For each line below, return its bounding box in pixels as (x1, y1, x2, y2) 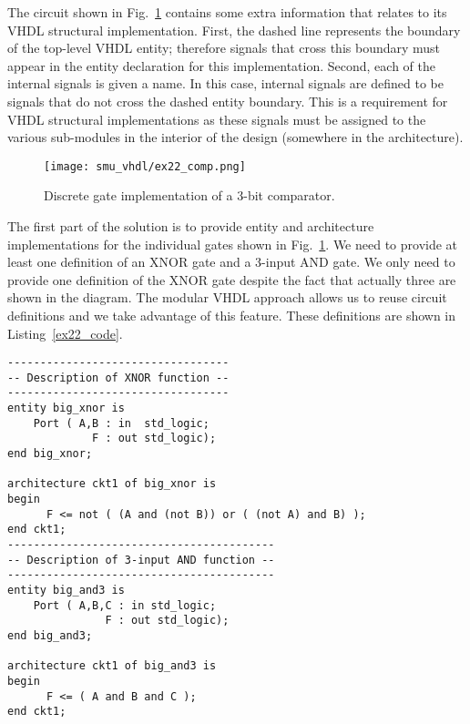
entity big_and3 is (7, 584, 125, 597)
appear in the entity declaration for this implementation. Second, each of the (7, 56, 435, 75)
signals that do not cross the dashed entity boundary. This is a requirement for (7, 91, 448, 110)
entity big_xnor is (7, 402, 125, 415)
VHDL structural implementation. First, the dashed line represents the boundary (7, 20, 461, 39)
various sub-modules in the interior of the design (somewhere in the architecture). (7, 127, 464, 147)
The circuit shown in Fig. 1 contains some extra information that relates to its (7, 3, 447, 21)
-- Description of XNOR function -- (7, 371, 230, 384)
